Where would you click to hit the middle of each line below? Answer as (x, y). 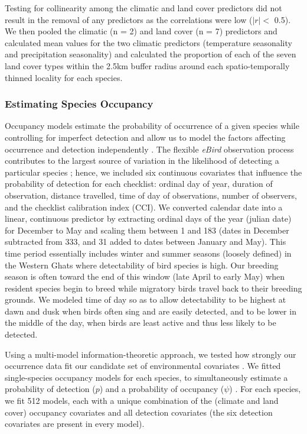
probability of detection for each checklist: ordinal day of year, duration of (139, 184)
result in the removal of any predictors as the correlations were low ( (129, 19)
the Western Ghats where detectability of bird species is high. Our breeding (142, 265)
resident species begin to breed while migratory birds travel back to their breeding (153, 288)
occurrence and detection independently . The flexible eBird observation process (149, 149)
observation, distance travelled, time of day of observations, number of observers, (151, 195)
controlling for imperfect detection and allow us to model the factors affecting (145, 137)
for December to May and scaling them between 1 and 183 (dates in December (147, 230)
